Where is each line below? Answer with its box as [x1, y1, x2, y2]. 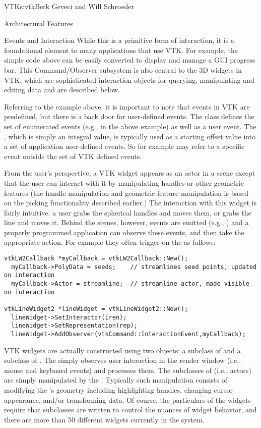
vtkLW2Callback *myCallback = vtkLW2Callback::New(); [4, 255, 188, 262]
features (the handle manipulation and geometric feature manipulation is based [4, 187, 248, 198]
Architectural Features [4, 18, 74, 28]
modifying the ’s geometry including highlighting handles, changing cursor [4, 385, 233, 395]
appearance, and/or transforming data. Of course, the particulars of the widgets [4, 394, 251, 405]
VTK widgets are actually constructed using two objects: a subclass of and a [4, 345, 241, 355]
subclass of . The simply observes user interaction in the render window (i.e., [4, 355, 241, 365]
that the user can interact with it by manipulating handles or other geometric [4, 177, 244, 188]
